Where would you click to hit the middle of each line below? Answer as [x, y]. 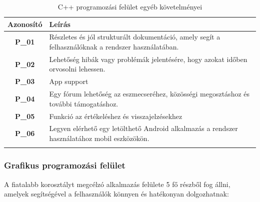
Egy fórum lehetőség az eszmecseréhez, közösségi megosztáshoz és [149, 94]
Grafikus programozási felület [65, 165]
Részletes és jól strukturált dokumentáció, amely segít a [135, 37]
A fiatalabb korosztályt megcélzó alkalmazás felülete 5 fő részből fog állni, [117, 184]
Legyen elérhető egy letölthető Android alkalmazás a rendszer [143, 128]
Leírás [60, 24]
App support [69, 81]
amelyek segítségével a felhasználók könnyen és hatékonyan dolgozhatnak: [116, 194]
